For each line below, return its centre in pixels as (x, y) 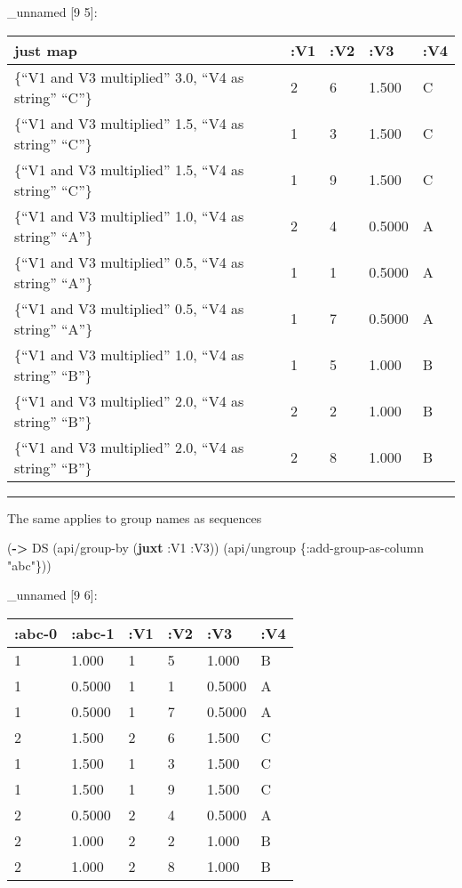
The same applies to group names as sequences (135, 517)
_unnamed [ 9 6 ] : (52, 595)
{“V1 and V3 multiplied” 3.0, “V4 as (129, 77)
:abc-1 (93, 633)
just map (46, 50)
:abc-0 (36, 633)
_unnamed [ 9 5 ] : (52, 12)
